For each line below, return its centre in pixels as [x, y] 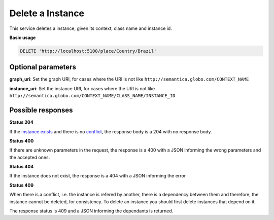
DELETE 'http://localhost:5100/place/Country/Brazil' [88, 51]
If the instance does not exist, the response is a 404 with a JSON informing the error [98, 176]
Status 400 [22, 141]
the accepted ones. [30, 157]
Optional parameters [43, 67]
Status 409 [22, 185]
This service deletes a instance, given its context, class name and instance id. [91, 28]
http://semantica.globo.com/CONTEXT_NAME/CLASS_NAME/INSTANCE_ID [92, 96]
